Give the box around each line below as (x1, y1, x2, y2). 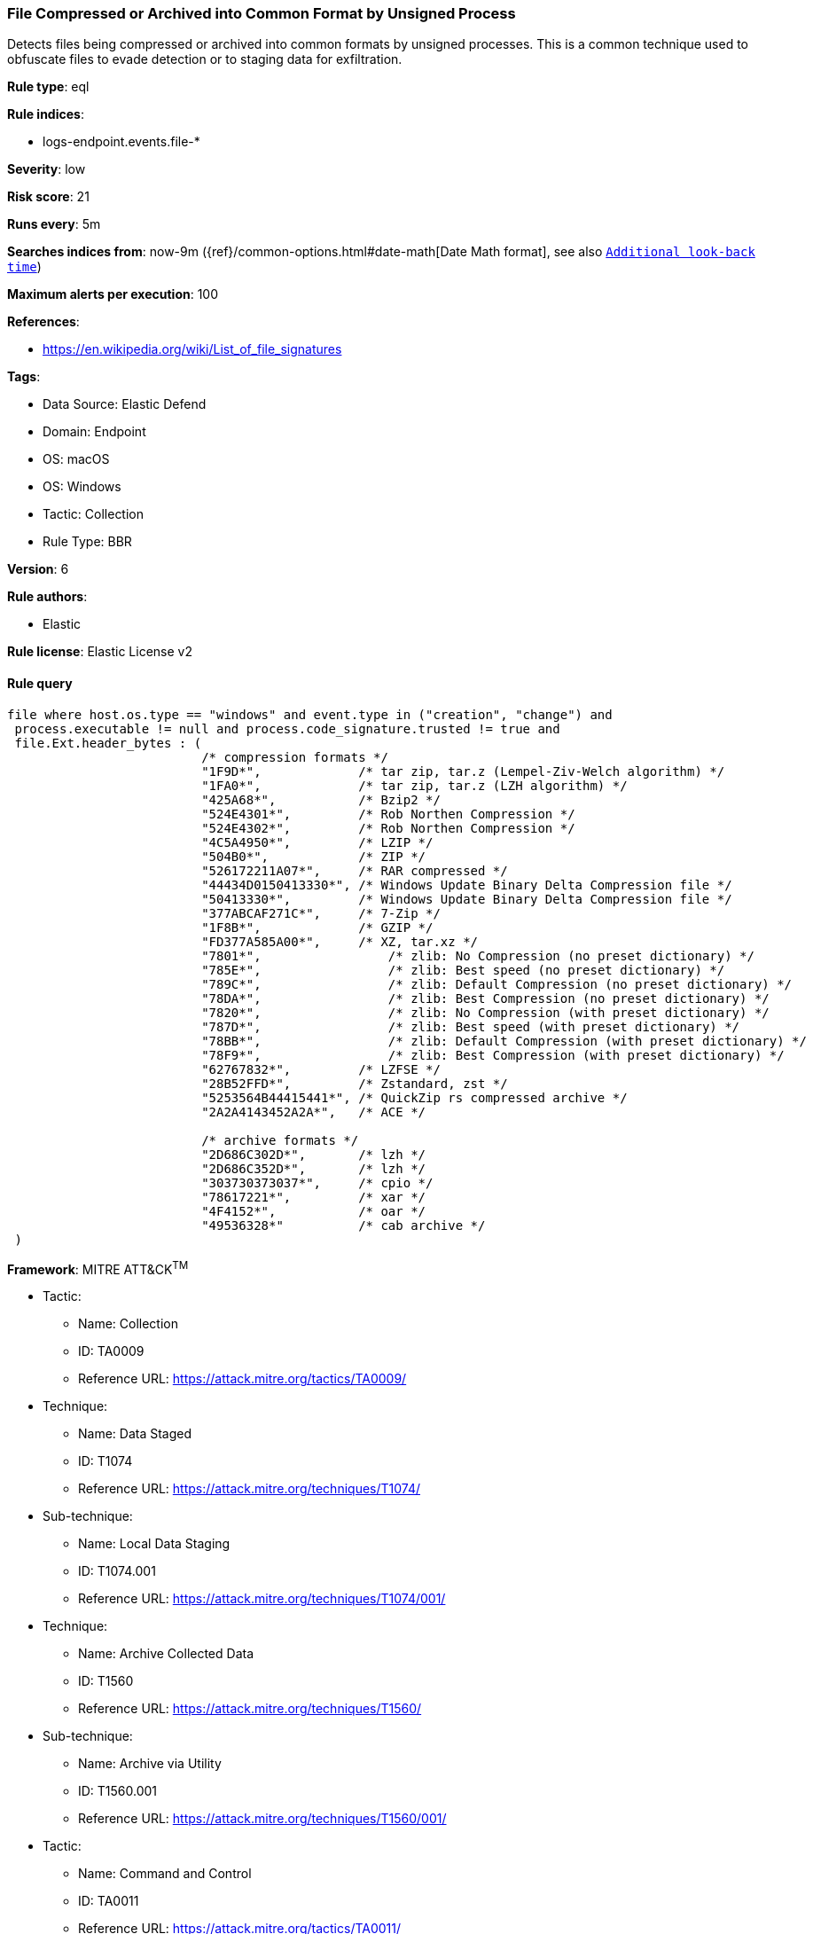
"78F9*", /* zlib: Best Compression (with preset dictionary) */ (201, 1047, 785, 1062)
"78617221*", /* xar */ (201, 1189, 426, 1204)
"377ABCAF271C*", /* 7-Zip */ (201, 905, 441, 920)
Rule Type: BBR (43, 534, 132, 550)
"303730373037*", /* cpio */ (201, 1175, 434, 1190)
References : (7, 314, 80, 330)
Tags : (7, 369, 41, 385)
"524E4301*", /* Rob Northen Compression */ (201, 806, 575, 821)
